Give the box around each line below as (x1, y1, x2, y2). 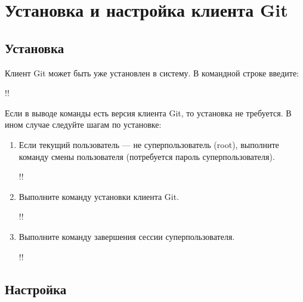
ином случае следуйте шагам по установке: (5, 118, 162, 131)
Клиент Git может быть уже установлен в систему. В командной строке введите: (5, 66, 299, 79)
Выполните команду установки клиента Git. (18, 190, 180, 202)
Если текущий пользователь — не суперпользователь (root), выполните (18, 138, 279, 150)
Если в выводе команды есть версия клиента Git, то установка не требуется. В (5, 106, 292, 119)
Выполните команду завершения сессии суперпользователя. (18, 230, 235, 242)
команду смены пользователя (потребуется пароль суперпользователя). (18, 150, 275, 162)
